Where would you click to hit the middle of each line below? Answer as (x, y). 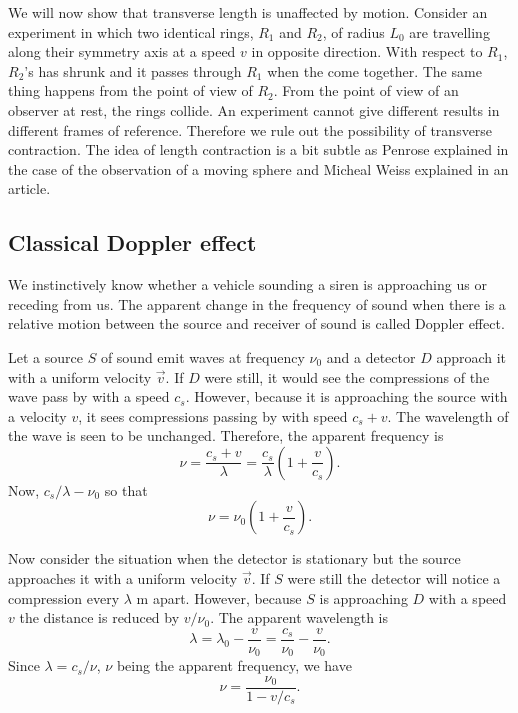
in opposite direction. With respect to (367, 51)
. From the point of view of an (366, 90)
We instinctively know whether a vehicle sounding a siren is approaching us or (247, 284)
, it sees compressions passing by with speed (213, 415)
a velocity (37, 415)
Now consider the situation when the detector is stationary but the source (234, 558)
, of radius (353, 31)
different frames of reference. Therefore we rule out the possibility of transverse (250, 129)
